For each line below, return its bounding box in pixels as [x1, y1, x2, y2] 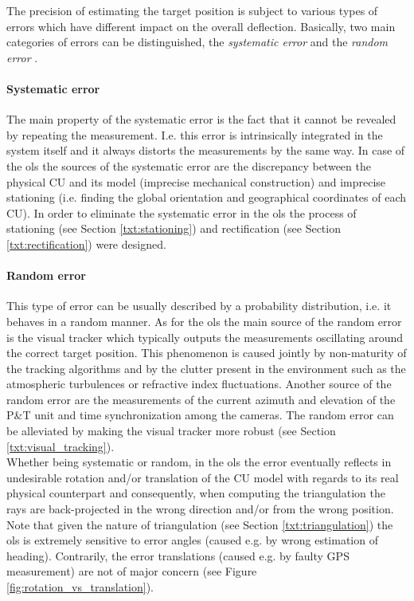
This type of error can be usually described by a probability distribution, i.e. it [6, 297, 392, 314]
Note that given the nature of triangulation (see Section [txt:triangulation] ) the [6, 516, 393, 532]
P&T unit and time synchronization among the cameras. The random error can [6, 407, 394, 423]
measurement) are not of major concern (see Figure [6, 563, 257, 579]
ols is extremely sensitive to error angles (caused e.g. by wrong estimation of [6, 532, 378, 548]
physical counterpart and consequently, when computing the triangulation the [6, 485, 385, 501]
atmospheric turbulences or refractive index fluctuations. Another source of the [6, 375, 392, 392]
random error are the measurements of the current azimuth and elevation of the [6, 391, 396, 407]
